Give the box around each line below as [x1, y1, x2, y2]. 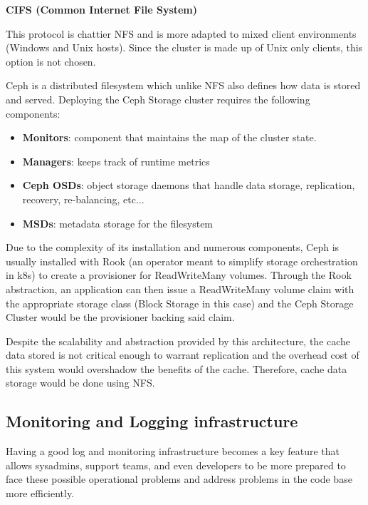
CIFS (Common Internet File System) [6, 2, 198, 16]
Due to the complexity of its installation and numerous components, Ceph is [6, 240, 340, 255]
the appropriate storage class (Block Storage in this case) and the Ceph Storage [6, 295, 354, 310]
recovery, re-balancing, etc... [22, 191, 144, 206]
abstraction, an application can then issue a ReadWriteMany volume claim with [6, 281, 354, 296]
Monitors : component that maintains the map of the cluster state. [22, 130, 317, 145]
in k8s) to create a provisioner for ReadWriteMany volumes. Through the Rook [6, 267, 352, 282]
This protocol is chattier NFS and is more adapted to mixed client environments [6, 26, 357, 41]
